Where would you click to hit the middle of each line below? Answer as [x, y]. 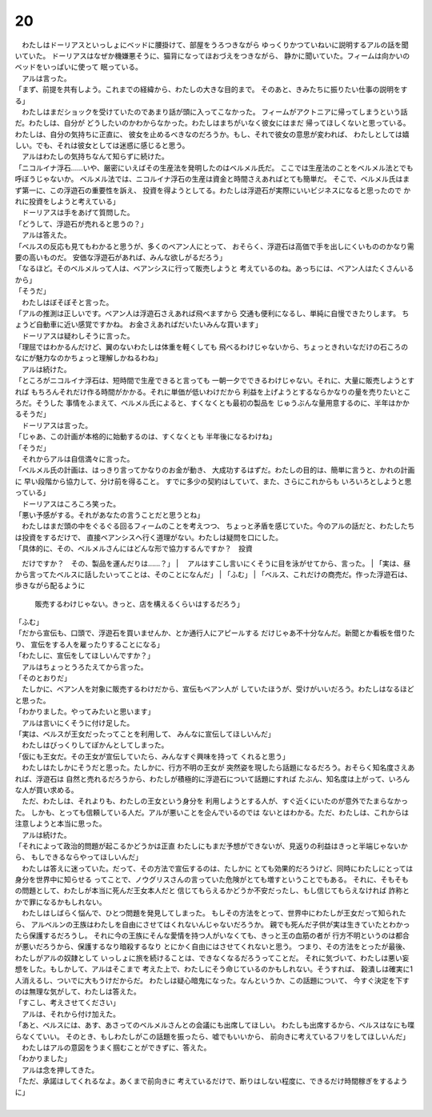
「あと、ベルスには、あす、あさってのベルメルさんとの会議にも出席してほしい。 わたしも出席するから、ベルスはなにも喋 [215, 1025]
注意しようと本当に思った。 [60, 823]
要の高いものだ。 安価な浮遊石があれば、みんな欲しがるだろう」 [121, 257]
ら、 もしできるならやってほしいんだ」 [79, 857]
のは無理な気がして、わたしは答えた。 [78, 991]
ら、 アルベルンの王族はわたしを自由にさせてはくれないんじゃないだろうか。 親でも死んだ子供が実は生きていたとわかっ [212, 924]
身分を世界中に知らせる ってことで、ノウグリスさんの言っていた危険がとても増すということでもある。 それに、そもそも [212, 879]
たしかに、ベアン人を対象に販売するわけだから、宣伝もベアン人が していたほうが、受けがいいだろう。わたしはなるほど [218, 689]
